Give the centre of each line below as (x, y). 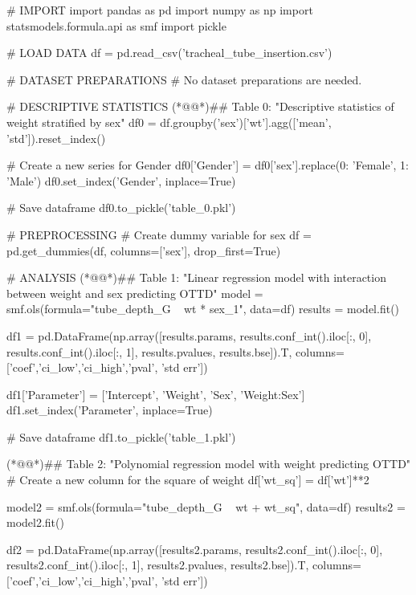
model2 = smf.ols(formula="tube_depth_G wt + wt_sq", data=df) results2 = (206, 506)
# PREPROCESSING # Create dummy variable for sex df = (159, 234)
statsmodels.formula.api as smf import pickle (116, 25)
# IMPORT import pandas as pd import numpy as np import (160, 10)
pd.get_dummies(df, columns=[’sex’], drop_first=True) (144, 250)
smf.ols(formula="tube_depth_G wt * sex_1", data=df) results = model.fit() (203, 309)
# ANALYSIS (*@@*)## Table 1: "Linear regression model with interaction (196, 277)
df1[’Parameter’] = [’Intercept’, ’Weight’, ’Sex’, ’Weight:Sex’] (156, 394)
